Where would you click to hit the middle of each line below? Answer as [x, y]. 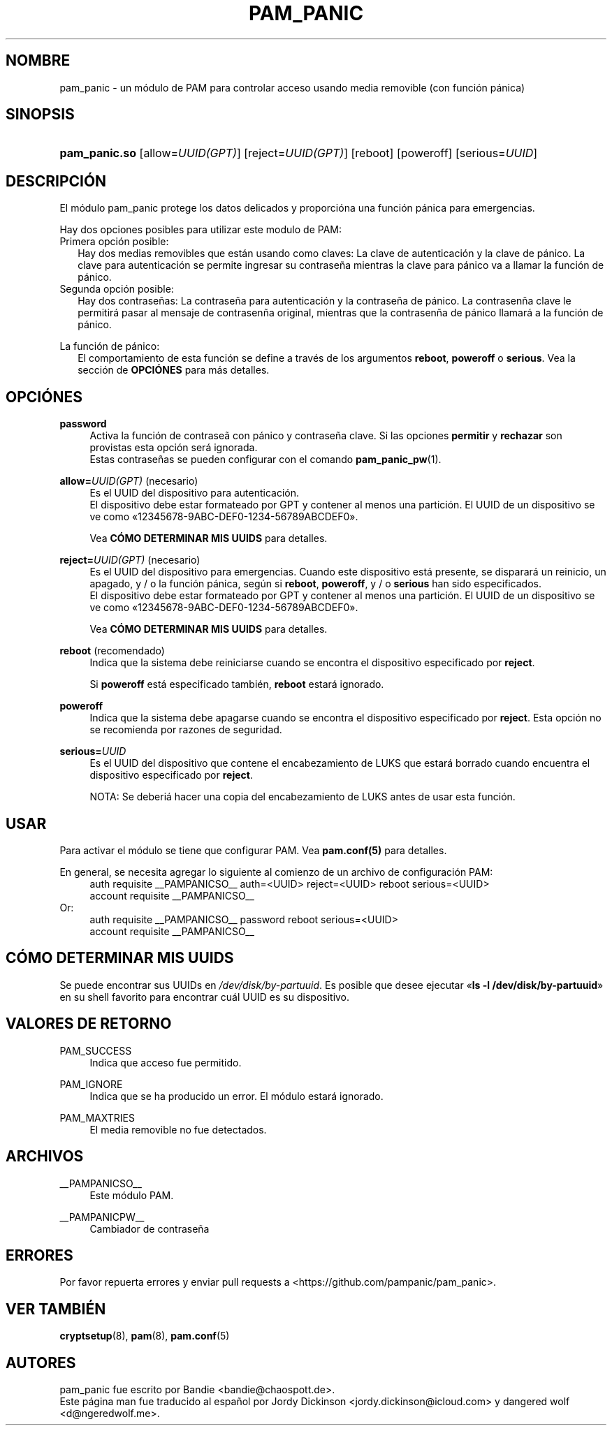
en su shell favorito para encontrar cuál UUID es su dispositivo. [205, 997]
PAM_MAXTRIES [97, 1117]
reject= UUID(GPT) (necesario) [130, 560]
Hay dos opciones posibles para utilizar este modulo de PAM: [201, 230]
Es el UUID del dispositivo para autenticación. [195, 493]
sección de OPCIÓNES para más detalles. [174, 370]
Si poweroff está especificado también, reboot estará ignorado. [237, 684]
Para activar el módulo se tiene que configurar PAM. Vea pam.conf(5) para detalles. [253, 850]
